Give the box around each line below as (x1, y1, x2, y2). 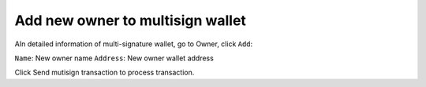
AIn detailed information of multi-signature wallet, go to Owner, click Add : (14, 39, 253, 49)
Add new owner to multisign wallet (14, 12, 246, 29)
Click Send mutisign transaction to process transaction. (14, 67, 195, 78)
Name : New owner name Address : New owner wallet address (14, 53, 215, 63)
